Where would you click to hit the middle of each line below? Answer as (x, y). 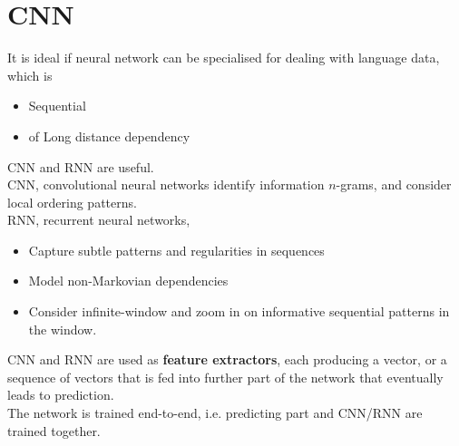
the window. (63, 329)
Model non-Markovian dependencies (128, 281)
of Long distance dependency (109, 136)
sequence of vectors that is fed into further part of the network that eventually (225, 377)
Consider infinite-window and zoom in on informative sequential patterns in (239, 311)
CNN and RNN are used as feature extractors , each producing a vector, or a (227, 359)
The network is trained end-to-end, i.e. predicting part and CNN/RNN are (215, 413)
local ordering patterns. (72, 202)
